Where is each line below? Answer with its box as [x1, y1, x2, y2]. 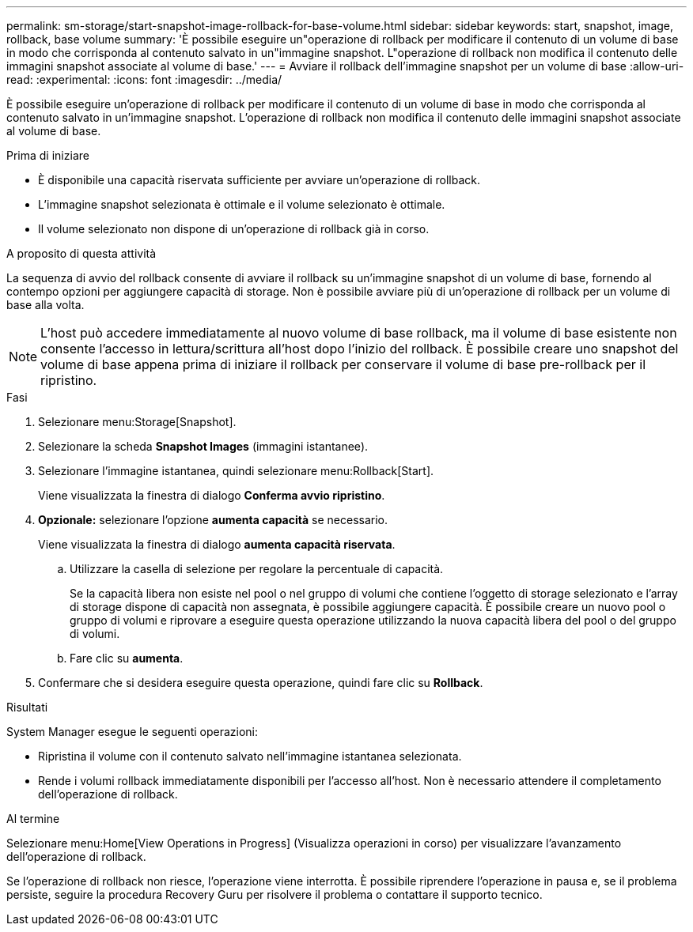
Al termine [6, 812, 60, 825]
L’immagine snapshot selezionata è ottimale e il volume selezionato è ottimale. [38, 198, 445, 211]
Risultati [6, 700, 48, 714]
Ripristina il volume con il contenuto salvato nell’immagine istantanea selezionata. [38, 749, 462, 763]
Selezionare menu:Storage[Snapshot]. [38, 415, 237, 428]
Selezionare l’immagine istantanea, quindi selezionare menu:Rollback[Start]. [38, 464, 434, 477]
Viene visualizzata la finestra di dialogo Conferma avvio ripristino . [38, 489, 385, 502]
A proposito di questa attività [6, 247, 157, 260]
